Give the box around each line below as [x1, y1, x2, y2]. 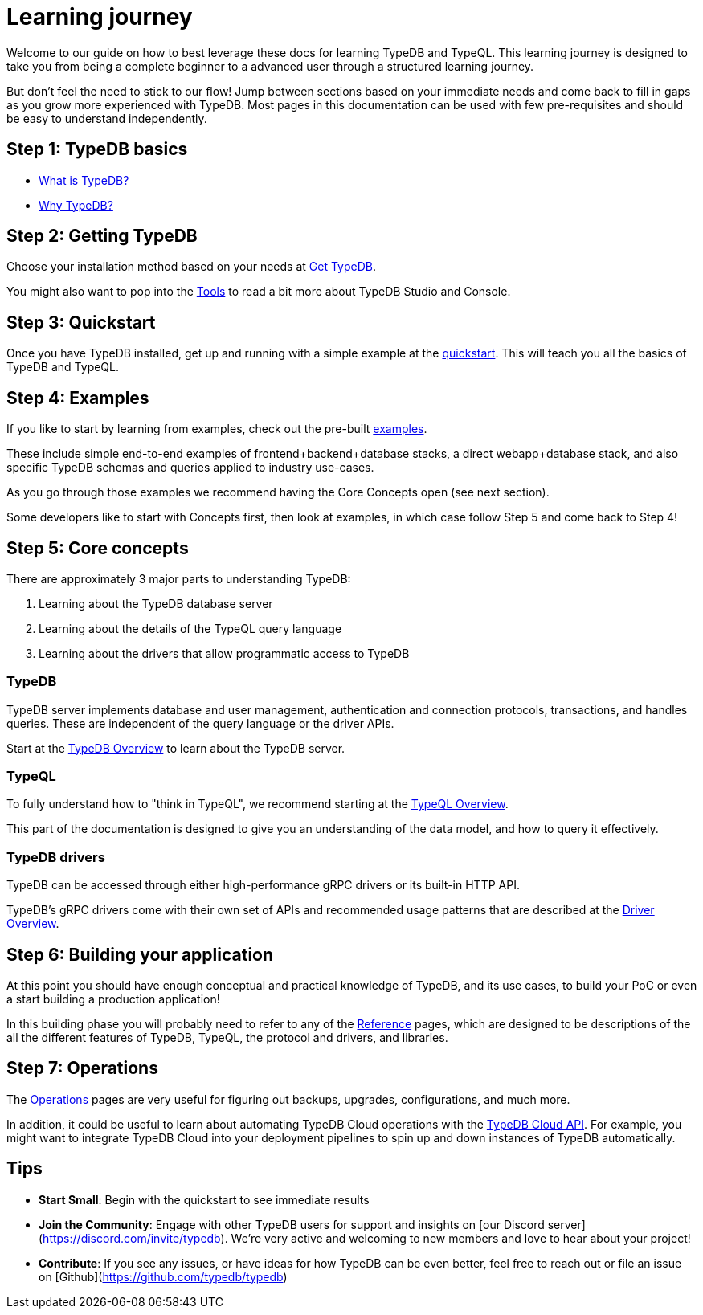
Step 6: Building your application [6, 944, 274, 965]
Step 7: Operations [6, 1058, 158, 1079]
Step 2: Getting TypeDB [6, 226, 198, 247]
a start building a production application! [6, 992, 220, 1007]
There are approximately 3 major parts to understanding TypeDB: [6, 571, 351, 586]
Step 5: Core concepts [6, 537, 189, 558]
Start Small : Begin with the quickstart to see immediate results [39, 1192, 370, 1207]
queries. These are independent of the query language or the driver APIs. [6, 716, 394, 730]
